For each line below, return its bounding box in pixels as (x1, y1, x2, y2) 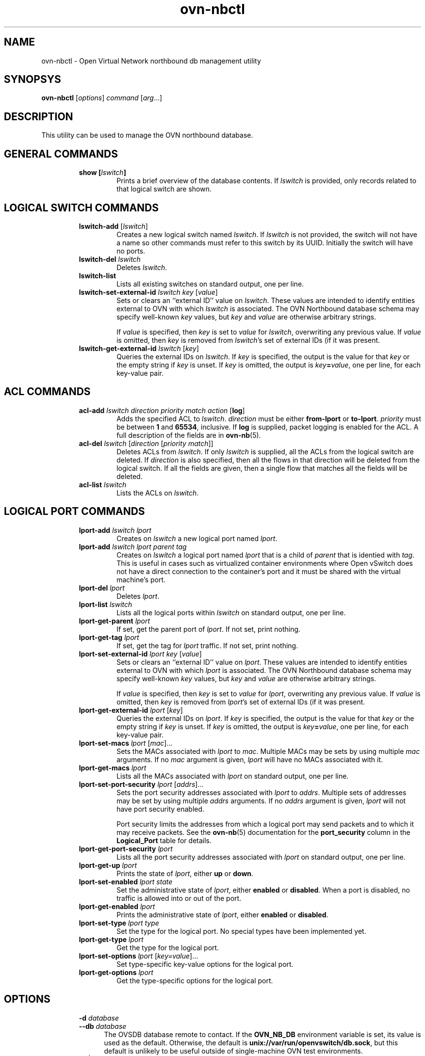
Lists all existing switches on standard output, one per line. (116, 279, 304, 288)
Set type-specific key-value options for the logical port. (116, 960, 294, 968)
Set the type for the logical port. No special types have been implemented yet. (116, 927, 366, 935)
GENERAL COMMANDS (4, 147, 118, 160)
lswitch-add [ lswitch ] (79, 222, 148, 230)
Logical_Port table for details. (116, 836, 212, 845)
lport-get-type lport (79, 935, 144, 944)
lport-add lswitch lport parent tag (79, 542, 187, 551)
